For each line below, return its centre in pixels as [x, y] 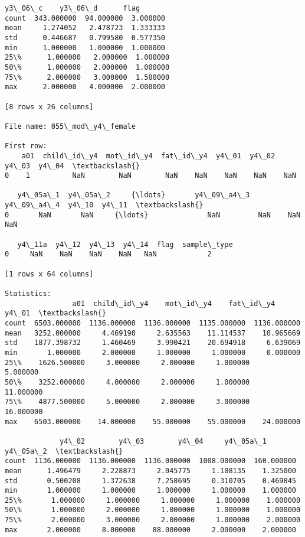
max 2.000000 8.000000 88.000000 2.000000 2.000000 [150, 530]
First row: [26, 146]
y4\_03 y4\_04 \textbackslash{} [73, 166]
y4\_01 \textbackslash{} [55, 313]
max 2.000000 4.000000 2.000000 [85, 87]
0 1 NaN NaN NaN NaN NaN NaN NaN [150, 176]
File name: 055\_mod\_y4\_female [70, 126]
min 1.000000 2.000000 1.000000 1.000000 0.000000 [153, 352]
